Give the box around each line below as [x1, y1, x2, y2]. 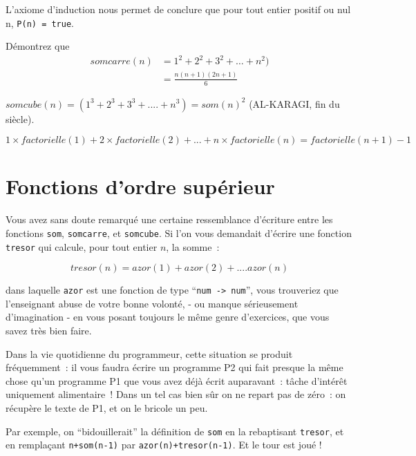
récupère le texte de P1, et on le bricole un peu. [6, 400, 208, 415]
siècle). [6, 111, 35, 126]
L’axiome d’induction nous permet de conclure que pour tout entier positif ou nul [6, 2, 351, 16]
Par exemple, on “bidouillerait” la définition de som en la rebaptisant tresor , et [6, 424, 344, 438]
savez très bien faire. [6, 323, 92, 338]
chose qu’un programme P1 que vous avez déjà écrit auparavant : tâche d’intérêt [6, 373, 348, 388]
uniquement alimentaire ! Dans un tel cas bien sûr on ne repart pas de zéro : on [6, 387, 346, 401]
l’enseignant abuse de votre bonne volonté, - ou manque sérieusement [6, 296, 299, 310]
